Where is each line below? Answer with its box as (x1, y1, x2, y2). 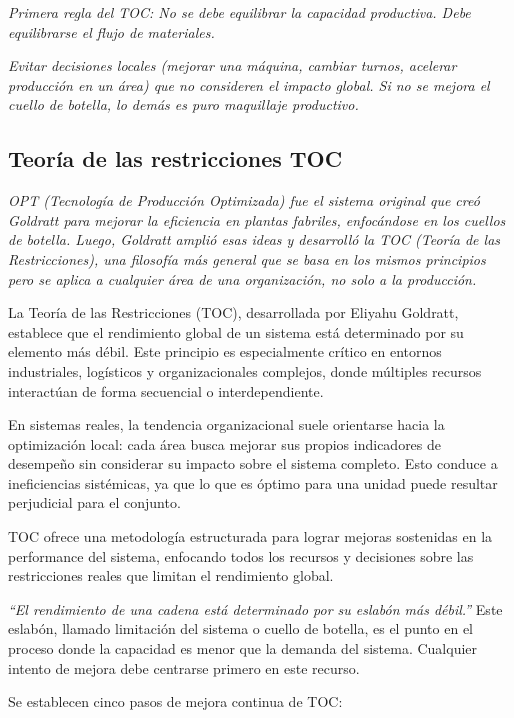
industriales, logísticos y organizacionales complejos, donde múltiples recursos (8, 360, 482, 381)
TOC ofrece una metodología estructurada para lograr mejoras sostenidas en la (8, 526, 493, 547)
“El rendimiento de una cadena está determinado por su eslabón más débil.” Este (8, 598, 503, 619)
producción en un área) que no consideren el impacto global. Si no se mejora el (8, 74, 490, 95)
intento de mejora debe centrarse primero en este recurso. (8, 657, 360, 678)
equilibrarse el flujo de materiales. (8, 21, 215, 42)
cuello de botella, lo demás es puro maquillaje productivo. (8, 94, 359, 115)
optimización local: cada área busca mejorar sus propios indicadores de (8, 433, 442, 454)
